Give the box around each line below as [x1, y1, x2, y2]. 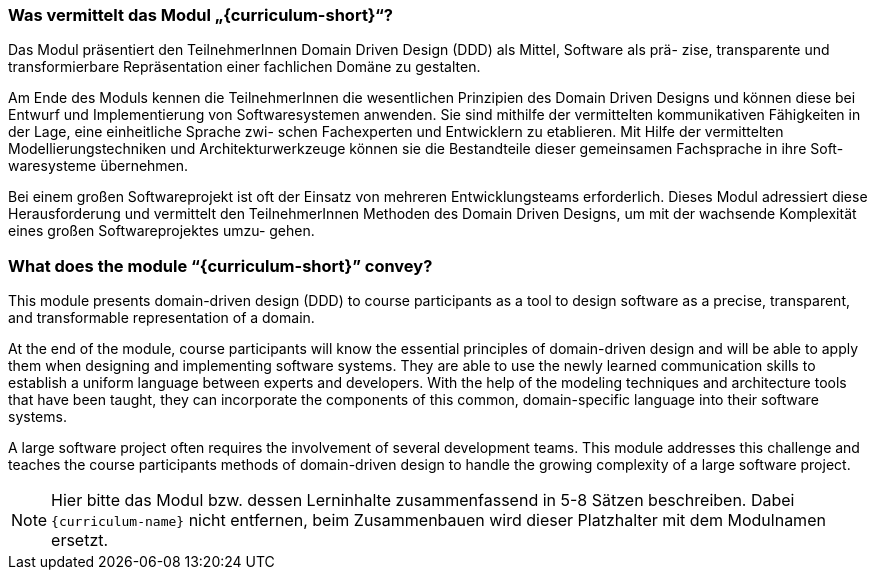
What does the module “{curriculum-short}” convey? [8, 255, 433, 276]
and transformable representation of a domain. [8, 309, 315, 327]
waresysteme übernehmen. [8, 157, 189, 175]
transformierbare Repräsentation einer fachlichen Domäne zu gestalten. [8, 58, 481, 76]
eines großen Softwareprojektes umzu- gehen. [8, 222, 315, 240]
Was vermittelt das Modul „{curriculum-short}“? [8, 5, 393, 25]
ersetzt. [51, 530, 109, 551]
